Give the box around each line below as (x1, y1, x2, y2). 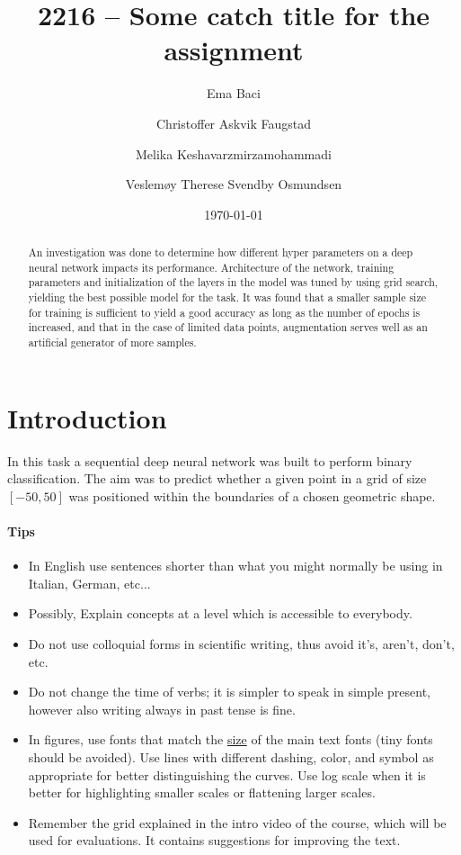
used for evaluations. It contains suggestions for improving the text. (28, 831, 401, 850)
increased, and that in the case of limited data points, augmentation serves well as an (28, 319, 428, 335)
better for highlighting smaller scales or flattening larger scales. (28, 783, 376, 802)
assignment (164, 31, 304, 68)
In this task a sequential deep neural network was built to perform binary (7, 451, 412, 470)
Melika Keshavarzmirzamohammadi (136, 144, 332, 163)
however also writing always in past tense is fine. (28, 699, 296, 718)
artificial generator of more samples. (28, 335, 197, 350)
